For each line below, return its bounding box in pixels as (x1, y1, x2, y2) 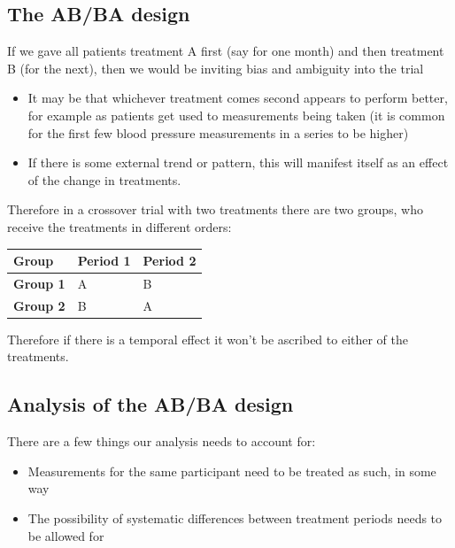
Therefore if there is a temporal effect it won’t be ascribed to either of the (7, 329, 409, 348)
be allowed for (27, 526, 104, 544)
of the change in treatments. (27, 170, 181, 189)
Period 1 (77, 251, 131, 270)
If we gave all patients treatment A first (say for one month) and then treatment (7, 42, 444, 60)
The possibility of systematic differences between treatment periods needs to (27, 509, 443, 527)
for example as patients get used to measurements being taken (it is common (27, 105, 445, 124)
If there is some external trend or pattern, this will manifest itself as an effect (27, 153, 449, 172)
